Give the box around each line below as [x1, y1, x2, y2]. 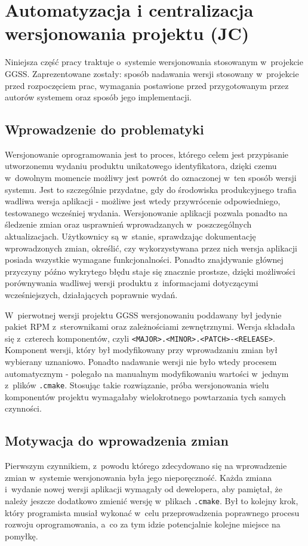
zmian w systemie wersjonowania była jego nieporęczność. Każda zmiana [5, 471, 272, 483]
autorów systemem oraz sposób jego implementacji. [5, 91, 192, 103]
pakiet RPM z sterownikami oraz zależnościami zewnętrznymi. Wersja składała [5, 320, 295, 333]
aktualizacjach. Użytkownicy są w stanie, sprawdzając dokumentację [5, 230, 256, 243]
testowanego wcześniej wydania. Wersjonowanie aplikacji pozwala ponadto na [5, 206, 288, 219]
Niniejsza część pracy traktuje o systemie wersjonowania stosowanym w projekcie [5, 56, 303, 68]
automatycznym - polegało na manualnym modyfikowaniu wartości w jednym [5, 367, 289, 379]
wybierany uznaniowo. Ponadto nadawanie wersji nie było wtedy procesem [5, 355, 277, 368]
